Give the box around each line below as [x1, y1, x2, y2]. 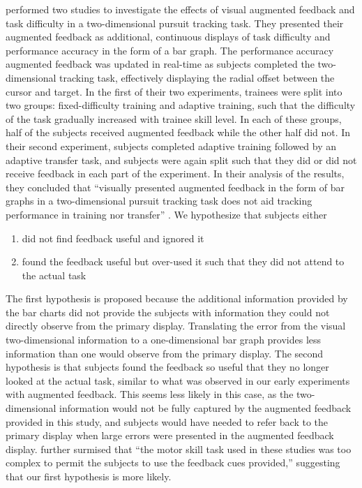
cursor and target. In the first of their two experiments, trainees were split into [6, 84, 342, 98]
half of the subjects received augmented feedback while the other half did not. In [6, 125, 351, 140]
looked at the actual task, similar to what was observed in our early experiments [6, 373, 350, 387]
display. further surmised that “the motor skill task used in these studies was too [6, 441, 352, 456]
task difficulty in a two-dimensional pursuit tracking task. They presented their [6, 15, 344, 30]
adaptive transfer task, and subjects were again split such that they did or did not [6, 152, 357, 167]
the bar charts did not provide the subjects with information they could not [6, 304, 330, 319]
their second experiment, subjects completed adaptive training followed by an [6, 138, 337, 153]
